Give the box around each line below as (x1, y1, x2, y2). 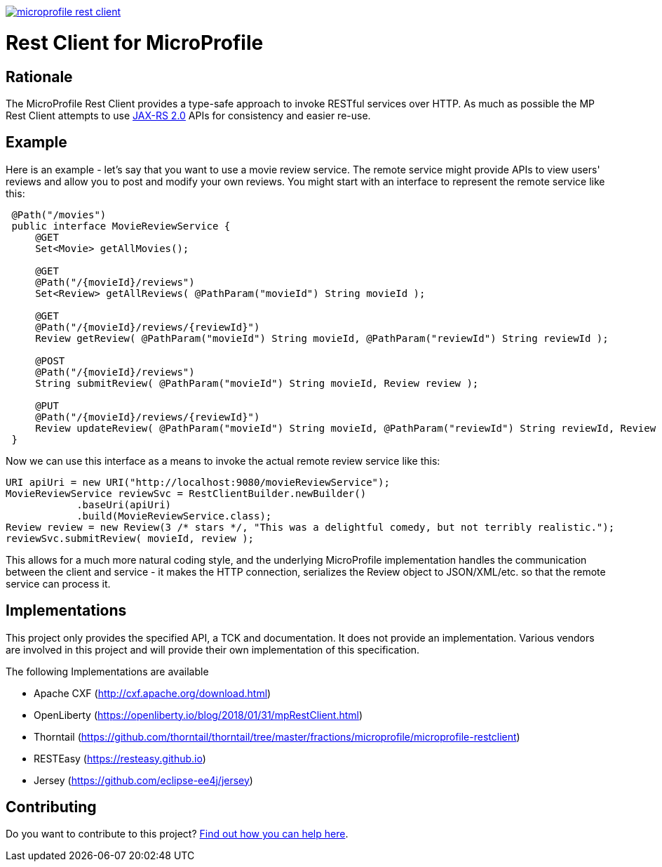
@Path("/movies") (11, 209, 107, 220)
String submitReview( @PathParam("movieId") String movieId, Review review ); (35, 377, 479, 389)
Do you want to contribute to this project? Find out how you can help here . (6, 828, 349, 840)
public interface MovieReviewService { (11, 220, 231, 232)
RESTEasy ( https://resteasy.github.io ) (34, 752, 206, 765)
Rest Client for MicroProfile (6, 30, 264, 55)
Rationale (6, 67, 73, 86)
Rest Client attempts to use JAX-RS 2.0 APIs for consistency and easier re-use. (6, 109, 371, 121)
